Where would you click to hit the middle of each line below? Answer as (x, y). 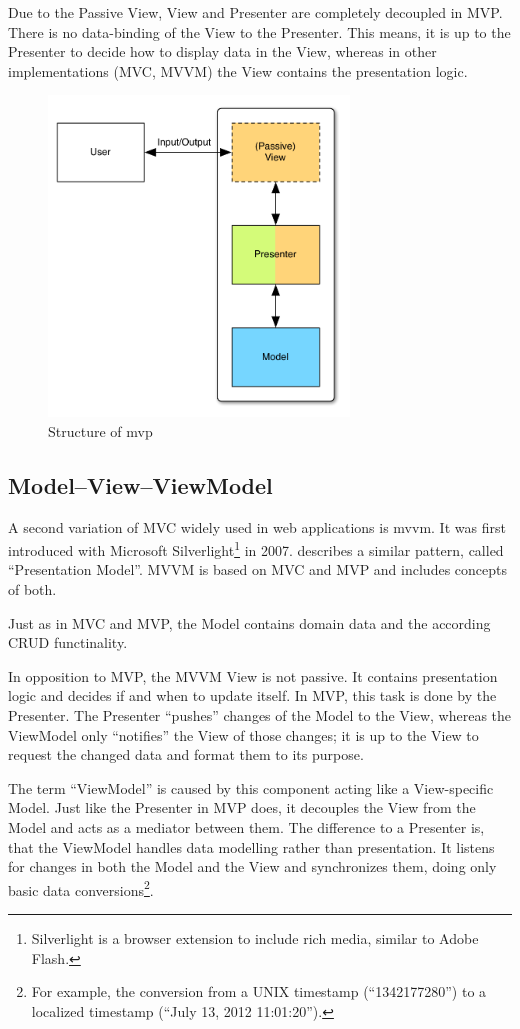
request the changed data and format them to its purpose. (186, 754)
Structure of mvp (100, 430)
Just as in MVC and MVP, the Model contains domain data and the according (249, 622)
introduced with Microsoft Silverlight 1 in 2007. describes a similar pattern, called (256, 548)
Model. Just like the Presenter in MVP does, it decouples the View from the (242, 807)
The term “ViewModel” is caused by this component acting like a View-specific (251, 787)
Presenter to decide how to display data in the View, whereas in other (222, 51)
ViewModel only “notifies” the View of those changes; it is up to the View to (243, 734)
